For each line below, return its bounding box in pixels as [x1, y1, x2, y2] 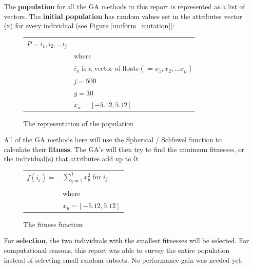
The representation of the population [23, 118, 134, 128]
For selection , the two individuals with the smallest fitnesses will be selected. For [4, 235, 249, 246]
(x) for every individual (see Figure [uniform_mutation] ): [4, 20, 175, 31]
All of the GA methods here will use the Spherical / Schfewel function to [4, 134, 222, 145]
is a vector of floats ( [81, 63, 144, 73]
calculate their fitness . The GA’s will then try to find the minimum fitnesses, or [4, 144, 245, 154]
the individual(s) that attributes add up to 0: [4, 153, 139, 164]
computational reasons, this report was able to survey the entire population [4, 245, 230, 255]
